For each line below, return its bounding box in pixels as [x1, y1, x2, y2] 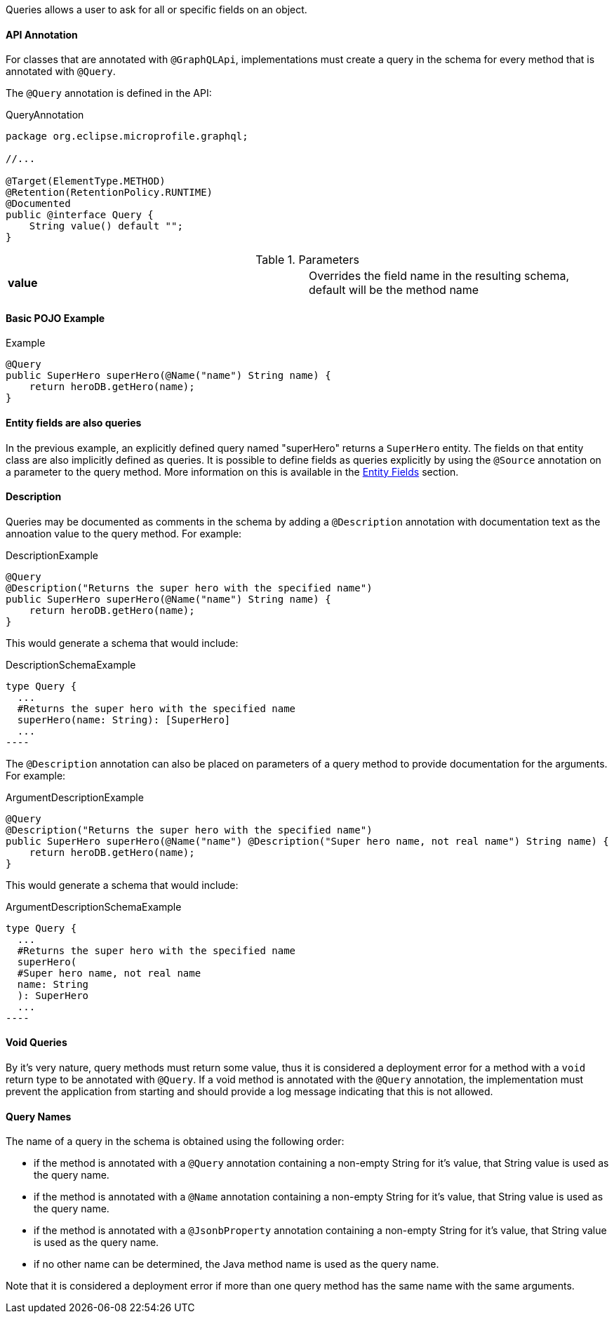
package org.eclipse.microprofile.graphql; [6, 130, 248, 142]
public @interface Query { [6, 209, 154, 221]
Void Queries [6, 1036, 67, 1049]
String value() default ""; [29, 220, 183, 232]
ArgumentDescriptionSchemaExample [6, 900, 182, 913]
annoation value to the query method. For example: [6, 527, 242, 540]
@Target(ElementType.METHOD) [6, 175, 166, 187]
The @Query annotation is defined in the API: [6, 87, 212, 100]
